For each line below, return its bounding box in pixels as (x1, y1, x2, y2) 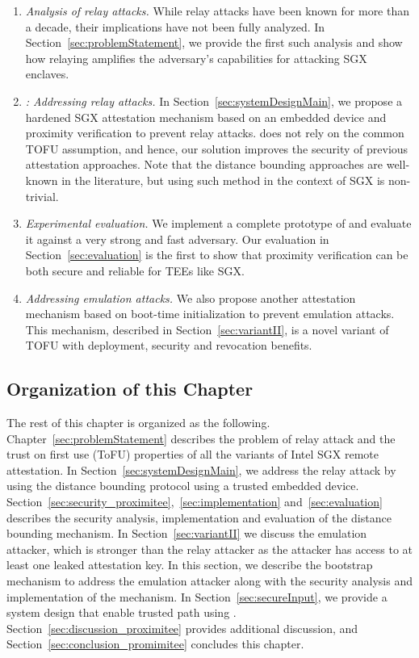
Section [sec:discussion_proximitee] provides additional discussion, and (6, 619, 358, 636)
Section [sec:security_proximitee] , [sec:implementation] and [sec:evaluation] (6, 493, 383, 510)
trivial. (25, 187, 59, 204)
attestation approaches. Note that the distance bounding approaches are (25, 156, 383, 173)
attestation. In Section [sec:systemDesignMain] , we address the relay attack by (6, 461, 396, 478)
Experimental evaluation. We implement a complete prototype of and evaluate (25, 215, 412, 232)
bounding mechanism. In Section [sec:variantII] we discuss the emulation (6, 525, 367, 542)
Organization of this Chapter (6, 376, 253, 401)
